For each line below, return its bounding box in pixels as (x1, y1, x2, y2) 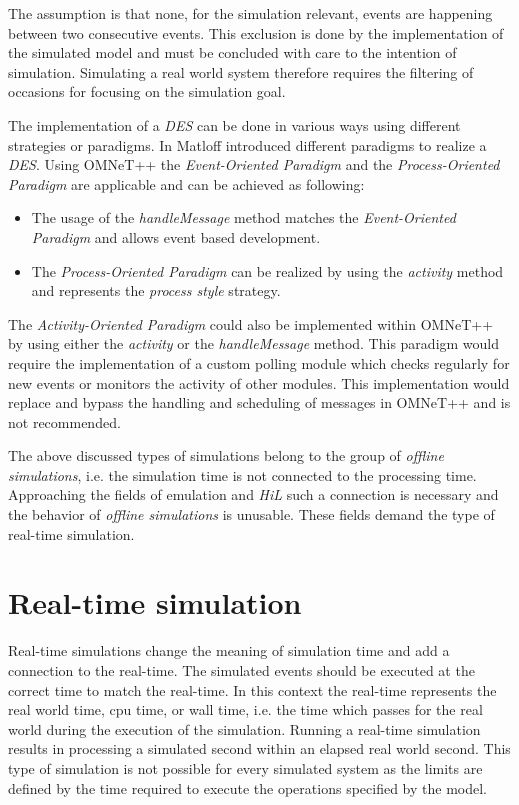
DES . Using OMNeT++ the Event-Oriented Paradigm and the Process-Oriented (8, 154, 500, 175)
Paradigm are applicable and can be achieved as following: (8, 173, 365, 194)
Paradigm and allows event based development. (31, 226, 321, 247)
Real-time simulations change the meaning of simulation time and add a (8, 640, 450, 661)
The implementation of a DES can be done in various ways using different (8, 114, 461, 135)
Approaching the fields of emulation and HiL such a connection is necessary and (8, 484, 499, 505)
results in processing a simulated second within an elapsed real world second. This (8, 738, 511, 759)
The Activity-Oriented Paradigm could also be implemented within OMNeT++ (8, 313, 494, 334)
